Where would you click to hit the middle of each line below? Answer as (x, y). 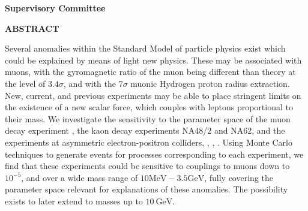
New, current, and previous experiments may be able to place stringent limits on (153, 95)
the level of (25, 83)
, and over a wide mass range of (80, 177)
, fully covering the (239, 177)
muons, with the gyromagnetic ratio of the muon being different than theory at (150, 72)
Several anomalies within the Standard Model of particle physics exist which (145, 48)
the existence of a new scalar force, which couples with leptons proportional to (149, 107)
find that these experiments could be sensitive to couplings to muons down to (147, 166)
